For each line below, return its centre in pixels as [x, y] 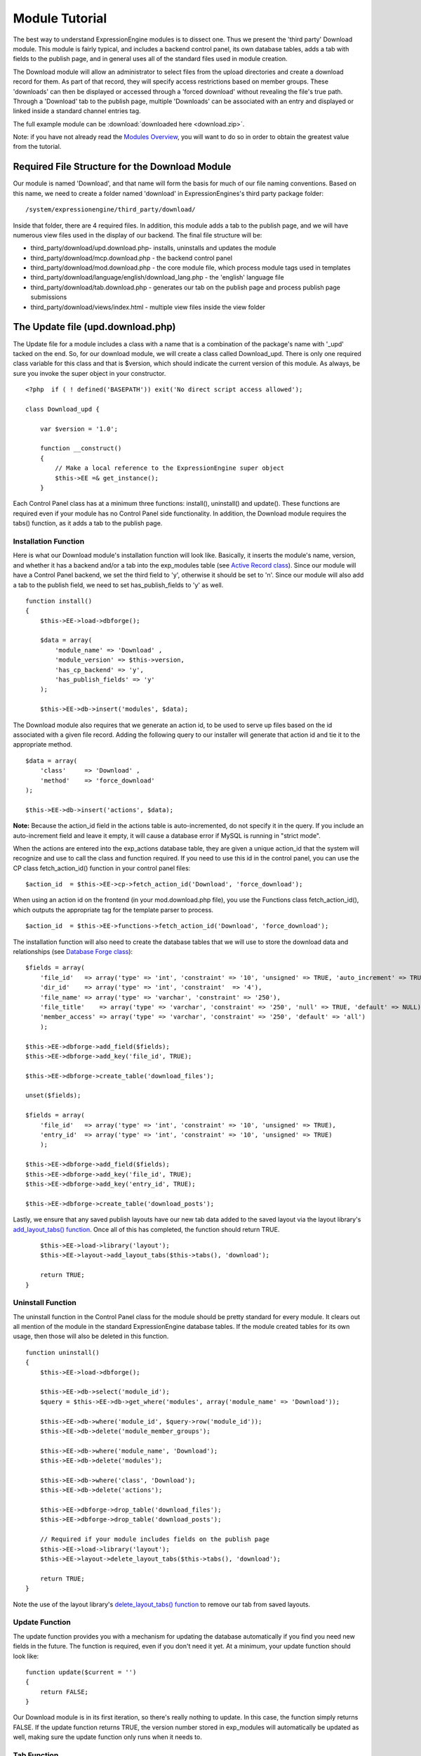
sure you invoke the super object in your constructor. [89, 373]
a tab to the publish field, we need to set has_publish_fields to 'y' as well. [118, 585]
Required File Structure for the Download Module [122, 167]
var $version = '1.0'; [79, 429]
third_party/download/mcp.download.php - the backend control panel [132, 258]
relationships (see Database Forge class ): [73, 952]
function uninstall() [62, 1352]
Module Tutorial [60, 18]
